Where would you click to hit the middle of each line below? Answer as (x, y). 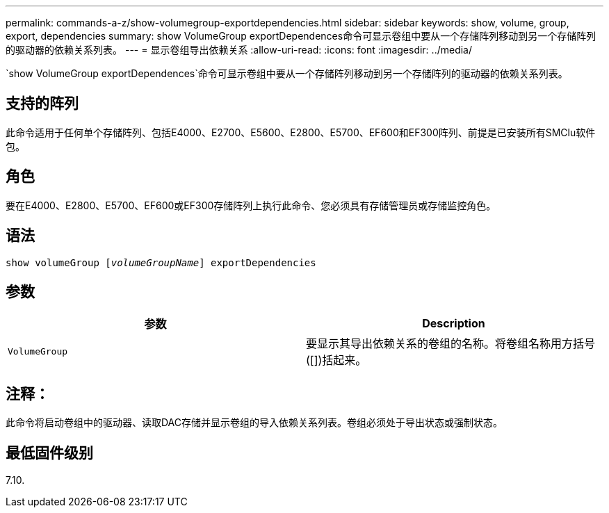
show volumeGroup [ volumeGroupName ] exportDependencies (161, 262)
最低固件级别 (49, 453)
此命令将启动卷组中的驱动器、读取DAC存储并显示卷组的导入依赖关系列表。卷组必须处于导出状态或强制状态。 (254, 423)
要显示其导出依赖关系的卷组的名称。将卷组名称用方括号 (451, 344)
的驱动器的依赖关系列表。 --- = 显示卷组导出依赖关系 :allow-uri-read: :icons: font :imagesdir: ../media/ (239, 50)
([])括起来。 (336, 360)
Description (454, 324)
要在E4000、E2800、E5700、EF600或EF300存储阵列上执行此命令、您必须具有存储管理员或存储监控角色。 (251, 205)
